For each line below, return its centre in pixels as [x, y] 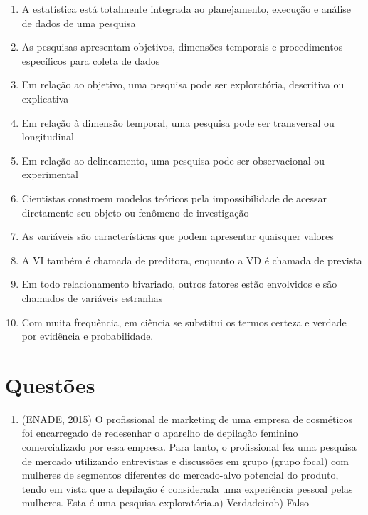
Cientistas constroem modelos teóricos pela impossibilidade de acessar [174, 198]
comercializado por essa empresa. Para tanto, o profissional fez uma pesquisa [189, 447]
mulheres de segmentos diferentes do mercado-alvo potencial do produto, [180, 475]
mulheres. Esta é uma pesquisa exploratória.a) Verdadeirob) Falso [165, 503]
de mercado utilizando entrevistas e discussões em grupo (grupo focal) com [185, 461]
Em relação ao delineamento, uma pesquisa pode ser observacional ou [173, 160]
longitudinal [48, 136]
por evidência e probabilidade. [88, 336]
